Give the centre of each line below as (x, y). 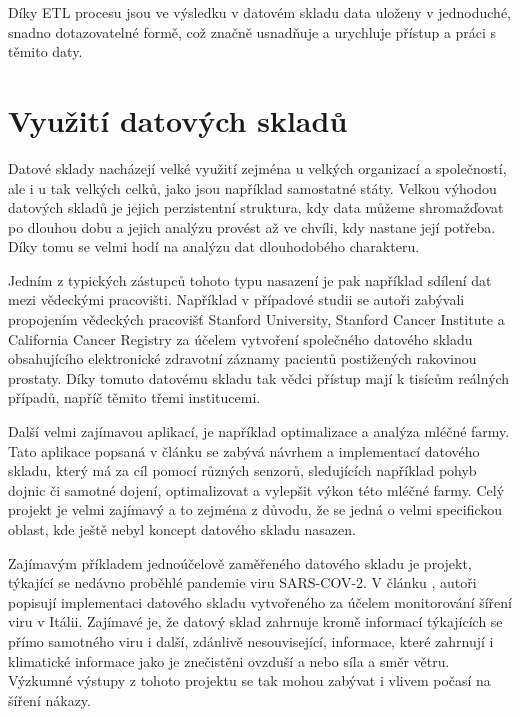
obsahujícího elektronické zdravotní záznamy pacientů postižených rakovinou (242, 358)
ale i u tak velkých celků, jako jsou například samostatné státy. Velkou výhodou (252, 187)
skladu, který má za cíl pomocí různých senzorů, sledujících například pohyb (242, 470)
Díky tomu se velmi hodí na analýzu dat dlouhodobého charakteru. (214, 246)
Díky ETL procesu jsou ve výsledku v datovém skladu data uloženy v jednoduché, (260, 12)
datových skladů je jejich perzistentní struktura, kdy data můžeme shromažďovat (256, 207)
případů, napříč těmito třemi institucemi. (134, 397)
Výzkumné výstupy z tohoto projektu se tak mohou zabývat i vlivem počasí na (249, 680)
